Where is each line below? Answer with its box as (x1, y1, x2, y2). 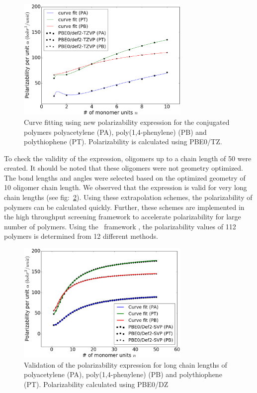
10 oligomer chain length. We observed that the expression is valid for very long (4, 182, 247, 193)
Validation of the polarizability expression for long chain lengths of (24, 359, 227, 370)
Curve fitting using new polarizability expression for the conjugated (24, 116, 230, 127)
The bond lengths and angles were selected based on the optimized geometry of (4, 172, 246, 183)
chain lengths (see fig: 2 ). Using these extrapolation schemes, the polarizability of (4, 192, 253, 202)
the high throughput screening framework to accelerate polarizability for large (4, 211, 241, 222)
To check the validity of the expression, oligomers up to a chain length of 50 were (4, 153, 252, 163)
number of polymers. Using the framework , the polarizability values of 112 (4, 221, 236, 231)
